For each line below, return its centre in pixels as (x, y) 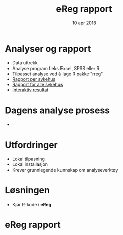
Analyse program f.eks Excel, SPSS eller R (56, 68)
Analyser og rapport (48, 48)
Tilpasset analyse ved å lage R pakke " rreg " (57, 74)
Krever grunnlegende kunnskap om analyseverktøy (65, 170)
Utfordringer (32, 145)
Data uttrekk (25, 63)
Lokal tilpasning (28, 159)
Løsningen (27, 190)
